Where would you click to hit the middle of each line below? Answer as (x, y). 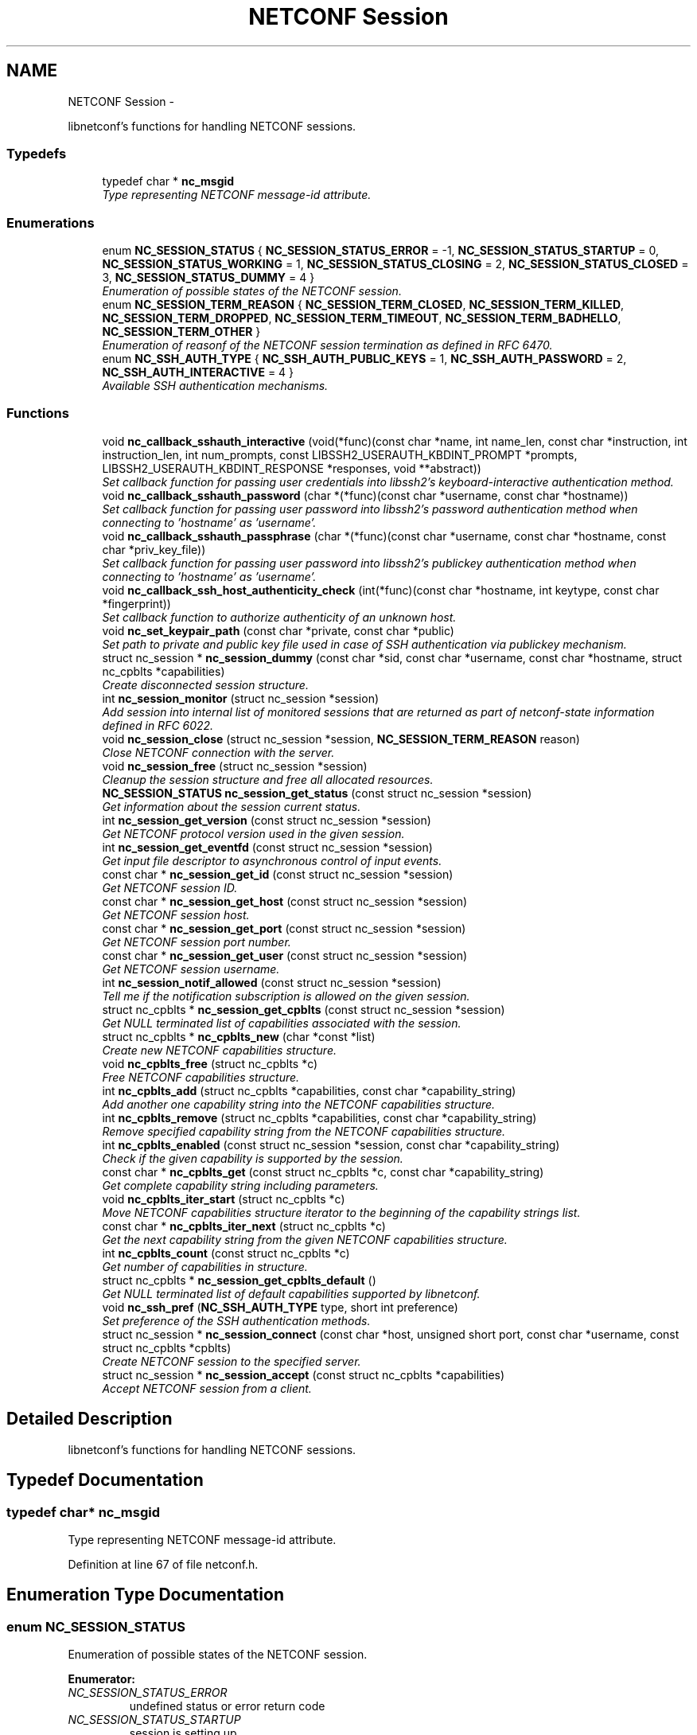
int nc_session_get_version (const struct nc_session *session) (267, 820)
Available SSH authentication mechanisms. (215, 386)
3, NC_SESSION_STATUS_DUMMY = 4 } (208, 278)
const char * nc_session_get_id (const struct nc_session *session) (278, 874)
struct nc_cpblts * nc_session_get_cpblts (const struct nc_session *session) (304, 1009)
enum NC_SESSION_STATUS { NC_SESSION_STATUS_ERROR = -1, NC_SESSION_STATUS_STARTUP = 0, (380, 251)
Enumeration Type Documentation (145, 1595)
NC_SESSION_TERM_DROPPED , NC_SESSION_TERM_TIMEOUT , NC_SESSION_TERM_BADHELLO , (362, 318)
